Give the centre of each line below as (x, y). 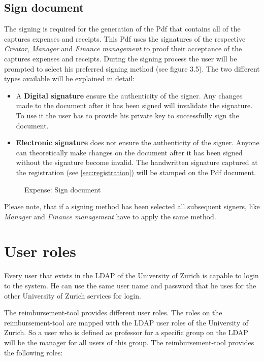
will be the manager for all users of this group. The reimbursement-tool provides (129, 342)
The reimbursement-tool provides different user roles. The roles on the (113, 313)
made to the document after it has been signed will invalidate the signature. (134, 105)
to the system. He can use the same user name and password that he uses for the (130, 286)
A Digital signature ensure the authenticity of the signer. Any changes (129, 95)
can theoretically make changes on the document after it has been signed (129, 152)
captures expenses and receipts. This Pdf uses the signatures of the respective (125, 38)
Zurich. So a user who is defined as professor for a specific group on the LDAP (126, 332)
